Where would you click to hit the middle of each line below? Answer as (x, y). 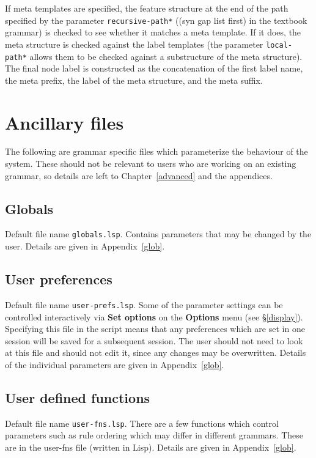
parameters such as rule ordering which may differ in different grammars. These (154, 435)
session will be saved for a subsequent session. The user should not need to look (154, 340)
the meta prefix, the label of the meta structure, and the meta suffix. (134, 80)
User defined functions (78, 397)
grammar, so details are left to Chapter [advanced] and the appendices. (139, 175)
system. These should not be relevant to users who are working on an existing (151, 164)
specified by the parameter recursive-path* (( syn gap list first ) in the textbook (156, 20)
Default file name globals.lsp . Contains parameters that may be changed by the (158, 234)
